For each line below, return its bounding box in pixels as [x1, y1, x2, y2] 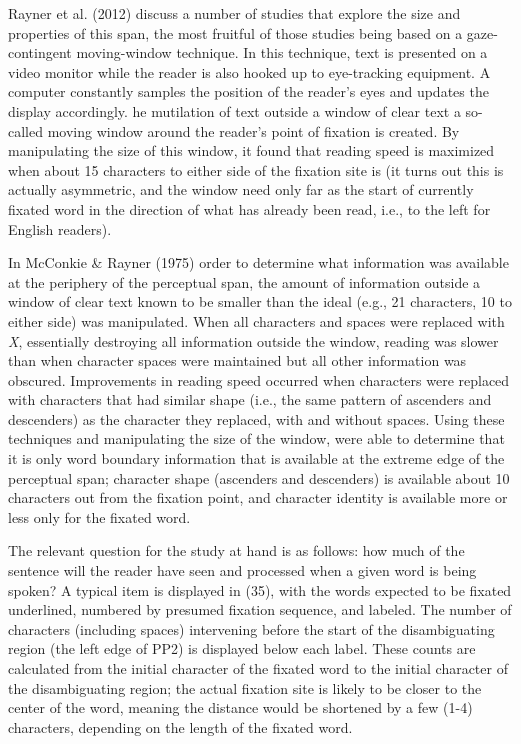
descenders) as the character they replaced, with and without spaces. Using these [8, 408, 505, 429]
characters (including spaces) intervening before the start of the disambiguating [8, 618, 495, 639]
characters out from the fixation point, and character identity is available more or [8, 487, 508, 508]
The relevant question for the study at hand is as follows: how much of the [8, 540, 465, 561]
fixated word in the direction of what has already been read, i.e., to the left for [8, 198, 491, 219]
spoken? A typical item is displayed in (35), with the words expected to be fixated [8, 579, 512, 600]
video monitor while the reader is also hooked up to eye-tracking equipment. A [8, 61, 491, 82]
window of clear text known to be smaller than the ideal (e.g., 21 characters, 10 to [8, 291, 512, 312]
